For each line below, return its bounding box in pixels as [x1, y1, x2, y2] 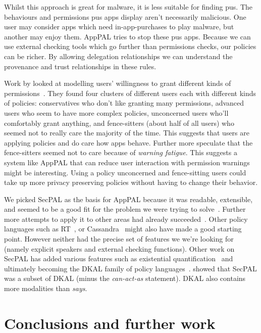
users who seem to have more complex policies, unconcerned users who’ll [4, 107, 229, 118]
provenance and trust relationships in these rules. [4, 61, 156, 71]
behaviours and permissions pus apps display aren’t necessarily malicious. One [4, 11, 246, 22]
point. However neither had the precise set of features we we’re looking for [4, 233, 234, 244]
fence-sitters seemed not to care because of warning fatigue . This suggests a [4, 147, 237, 158]
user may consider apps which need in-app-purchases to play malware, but [4, 21, 234, 32]
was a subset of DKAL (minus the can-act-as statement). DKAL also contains [4, 273, 246, 283]
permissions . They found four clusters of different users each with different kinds [4, 87, 256, 98]
